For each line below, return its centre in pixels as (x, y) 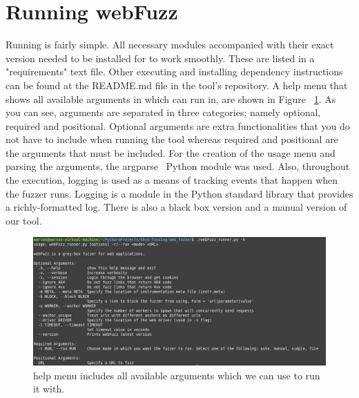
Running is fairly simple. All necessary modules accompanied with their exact (170, 45)
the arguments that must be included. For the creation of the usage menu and (171, 152)
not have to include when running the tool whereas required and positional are (172, 139)
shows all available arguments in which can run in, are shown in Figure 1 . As (171, 98)
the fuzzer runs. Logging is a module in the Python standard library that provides (179, 193)
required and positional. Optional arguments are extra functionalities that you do (178, 125)
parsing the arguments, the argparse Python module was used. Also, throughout (178, 166)
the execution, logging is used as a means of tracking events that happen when (172, 180)
